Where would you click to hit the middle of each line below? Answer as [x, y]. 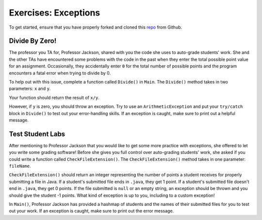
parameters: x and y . [30, 89]
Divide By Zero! [33, 41]
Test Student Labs [37, 134]
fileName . [20, 166]
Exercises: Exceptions [55, 13]
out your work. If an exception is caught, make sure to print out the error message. [91, 211]
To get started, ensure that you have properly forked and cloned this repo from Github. [96, 27]
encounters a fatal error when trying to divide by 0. [60, 73]
